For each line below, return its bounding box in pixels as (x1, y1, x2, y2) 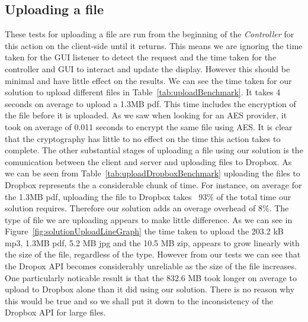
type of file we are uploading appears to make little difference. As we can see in (5, 213, 293, 226)
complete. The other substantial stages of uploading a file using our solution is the (5, 144, 303, 156)
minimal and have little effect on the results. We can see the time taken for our (5, 74, 292, 86)
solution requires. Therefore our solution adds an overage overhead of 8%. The (5, 202, 289, 214)
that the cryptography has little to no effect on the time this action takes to (5, 132, 281, 144)
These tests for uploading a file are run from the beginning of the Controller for (5, 28, 294, 40)
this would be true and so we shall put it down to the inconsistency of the (5, 294, 274, 307)
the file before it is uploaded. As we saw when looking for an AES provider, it (5, 109, 287, 121)
